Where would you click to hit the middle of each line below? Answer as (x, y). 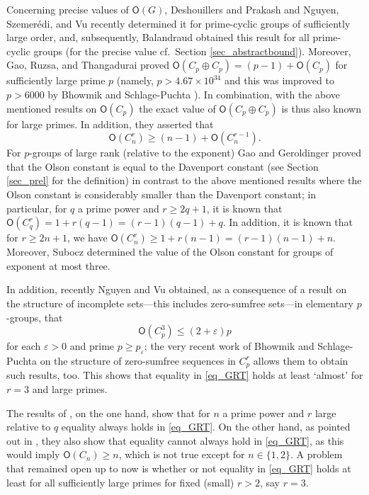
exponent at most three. (58, 265)
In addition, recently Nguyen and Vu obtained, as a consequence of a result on (177, 289)
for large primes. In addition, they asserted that (110, 124)
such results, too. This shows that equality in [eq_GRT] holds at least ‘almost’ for (185, 375)
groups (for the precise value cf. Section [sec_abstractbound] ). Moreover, (192, 51)
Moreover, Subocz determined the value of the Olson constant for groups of (170, 252)
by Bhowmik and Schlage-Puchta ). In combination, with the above (194, 94)
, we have (87, 238)
